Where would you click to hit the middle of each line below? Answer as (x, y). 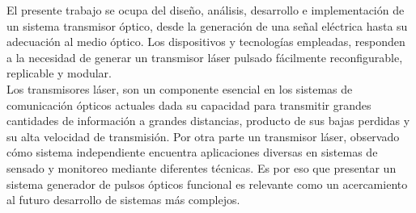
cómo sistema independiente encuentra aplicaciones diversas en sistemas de (192, 152)
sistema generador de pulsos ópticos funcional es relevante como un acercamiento (207, 184)
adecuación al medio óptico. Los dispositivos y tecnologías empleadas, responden (206, 42)
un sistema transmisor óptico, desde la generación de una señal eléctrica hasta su (207, 25)
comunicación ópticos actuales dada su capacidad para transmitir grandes (189, 104)
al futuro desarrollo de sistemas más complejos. (123, 200)
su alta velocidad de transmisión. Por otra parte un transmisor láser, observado (203, 136)
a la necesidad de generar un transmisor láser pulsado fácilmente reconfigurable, (205, 57)
